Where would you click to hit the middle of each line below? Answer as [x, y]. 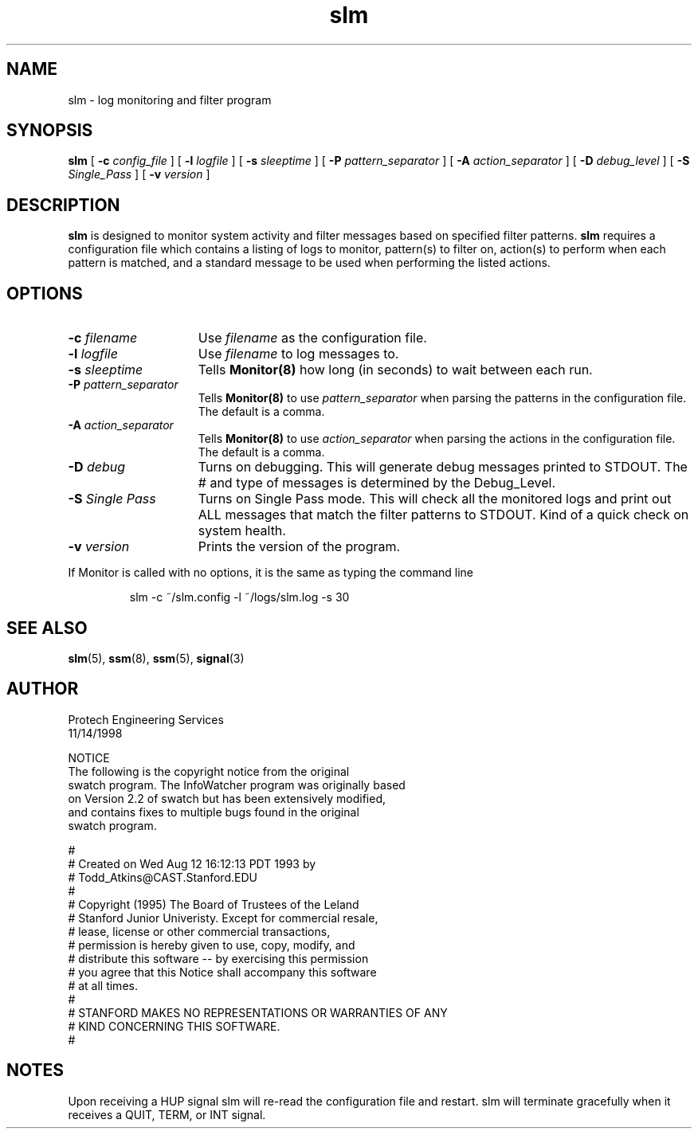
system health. [242, 531]
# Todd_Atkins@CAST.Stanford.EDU [163, 877]
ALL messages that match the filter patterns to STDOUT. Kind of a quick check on [443, 515]
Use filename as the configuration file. [312, 338]
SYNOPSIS [50, 131]
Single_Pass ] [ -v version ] [139, 174]
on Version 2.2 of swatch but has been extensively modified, [227, 798]
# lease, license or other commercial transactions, [199, 931]
